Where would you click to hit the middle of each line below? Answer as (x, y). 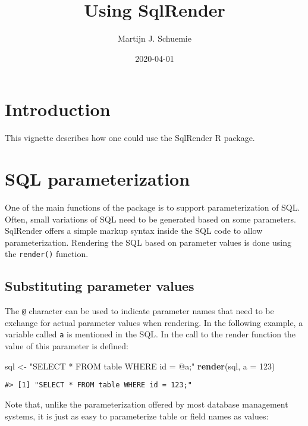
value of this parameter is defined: (67, 346)
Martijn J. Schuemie (155, 38)
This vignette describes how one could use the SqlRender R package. (130, 138)
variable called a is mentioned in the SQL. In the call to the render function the (150, 334)
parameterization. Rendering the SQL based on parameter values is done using (148, 242)
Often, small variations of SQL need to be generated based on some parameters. (150, 219)
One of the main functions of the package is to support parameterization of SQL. (153, 207)
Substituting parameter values (100, 286)
